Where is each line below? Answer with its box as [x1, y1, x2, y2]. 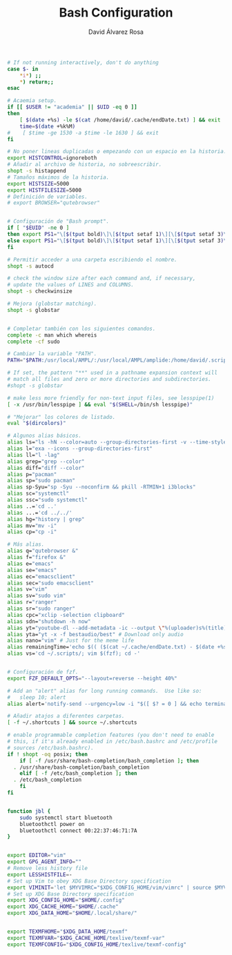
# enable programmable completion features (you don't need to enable [7, 731, 215, 739]
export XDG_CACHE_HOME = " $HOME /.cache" [7, 903, 119, 910]
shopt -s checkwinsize [7, 288, 72, 295]
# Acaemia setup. [7, 97, 57, 104]
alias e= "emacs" [7, 560, 54, 567]
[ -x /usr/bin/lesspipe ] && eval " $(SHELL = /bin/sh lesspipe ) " [7, 401, 193, 408]
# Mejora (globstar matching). [7, 300, 97, 308]
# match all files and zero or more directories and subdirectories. [7, 376, 212, 383]
